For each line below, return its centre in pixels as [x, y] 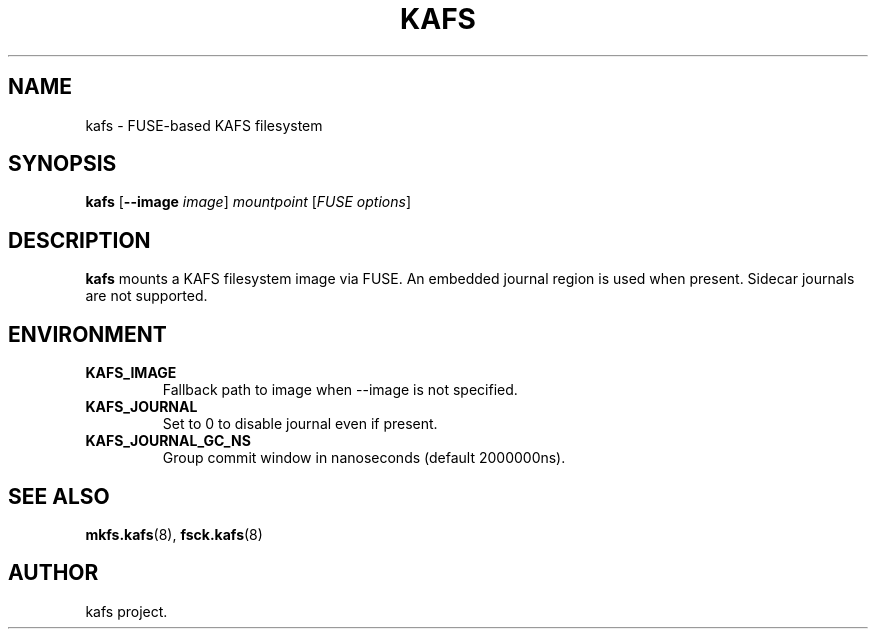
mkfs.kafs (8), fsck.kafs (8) [174, 534]
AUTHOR [53, 573]
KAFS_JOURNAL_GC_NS [168, 441]
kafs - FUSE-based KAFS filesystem [204, 125]
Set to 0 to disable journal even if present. [300, 424]
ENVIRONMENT [87, 334]
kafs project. [126, 611]
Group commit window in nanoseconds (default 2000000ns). [364, 458]
